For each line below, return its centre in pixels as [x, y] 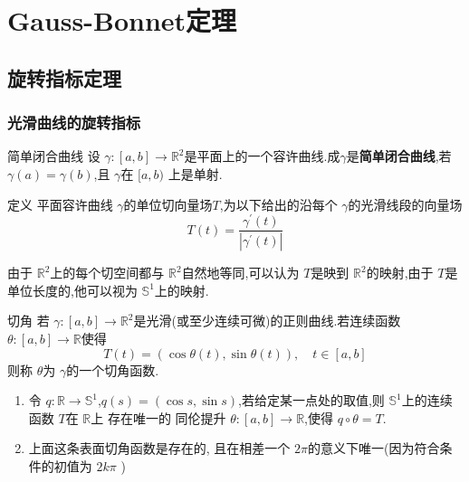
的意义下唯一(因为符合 [374, 448]
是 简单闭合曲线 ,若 [399, 156]
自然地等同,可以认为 [240, 273]
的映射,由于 [400, 273]
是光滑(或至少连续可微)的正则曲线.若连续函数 [267, 321]
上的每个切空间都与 [107, 273]
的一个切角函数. [113, 369]
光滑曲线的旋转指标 [74, 123]
